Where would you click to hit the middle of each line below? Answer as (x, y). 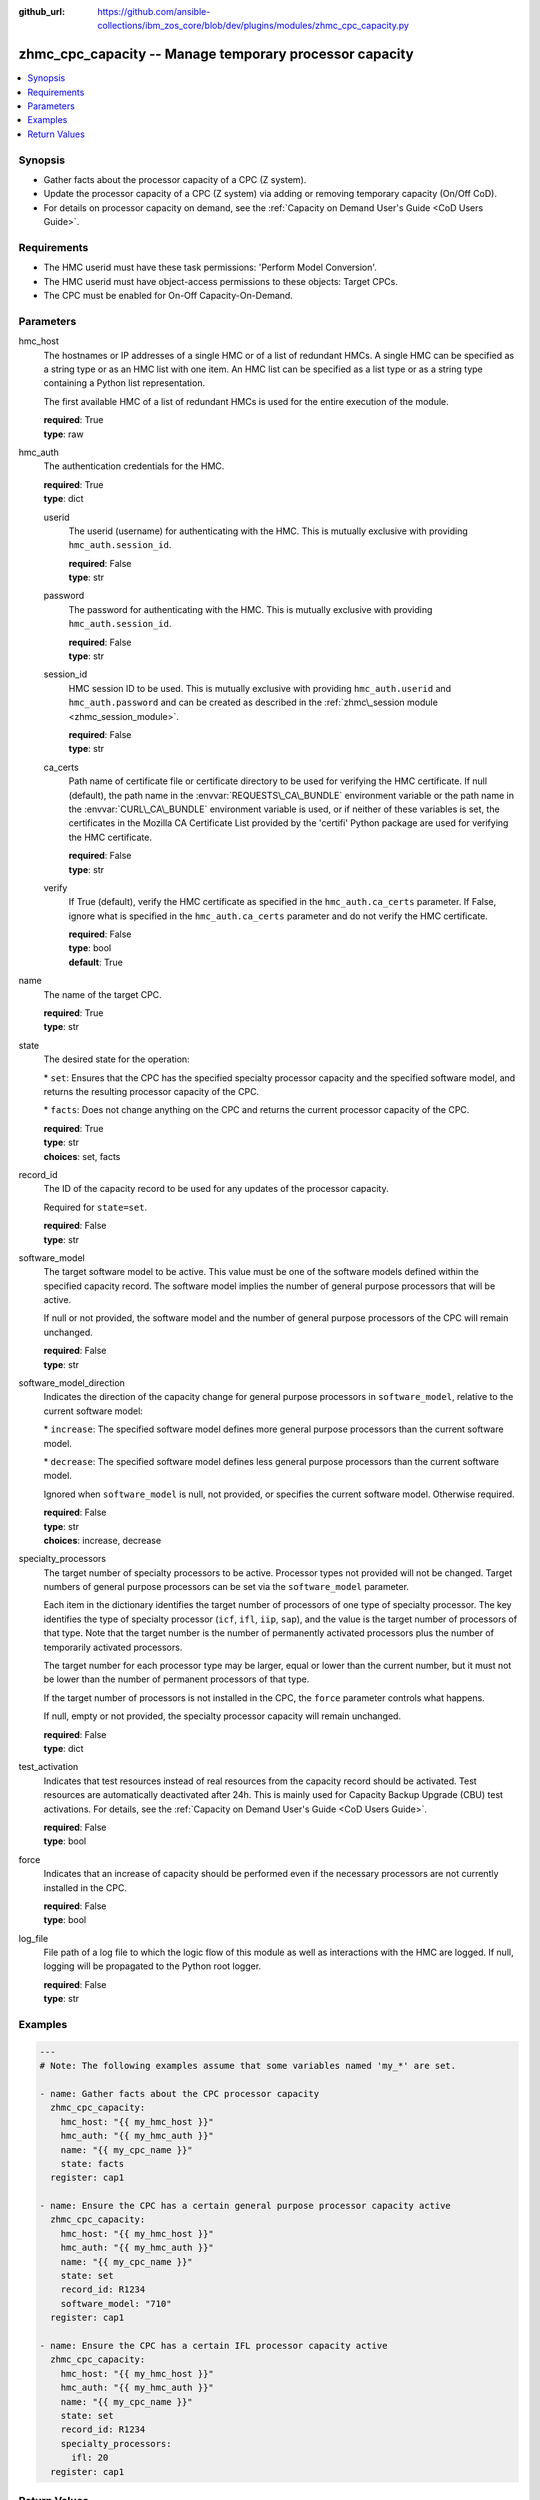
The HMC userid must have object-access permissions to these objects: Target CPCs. (221, 281)
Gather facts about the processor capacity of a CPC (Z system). (175, 179)
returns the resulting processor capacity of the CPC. (151, 1091)
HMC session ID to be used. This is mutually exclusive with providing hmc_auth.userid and (260, 688)
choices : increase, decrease (102, 1540)
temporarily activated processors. (113, 1647)
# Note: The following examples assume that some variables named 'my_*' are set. (248, 2066)
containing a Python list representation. (124, 383)
